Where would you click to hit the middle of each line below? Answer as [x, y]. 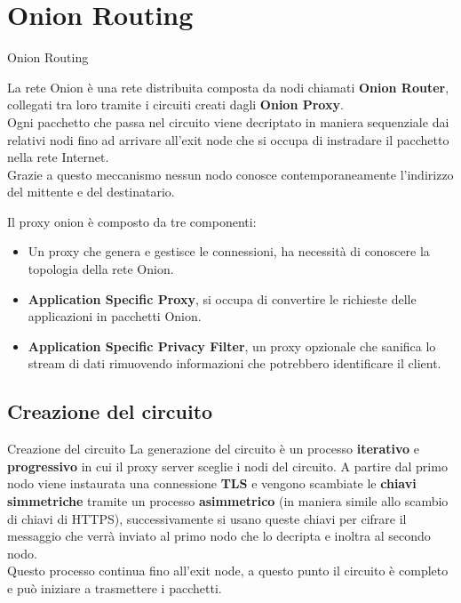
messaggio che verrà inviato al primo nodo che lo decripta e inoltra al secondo [219, 536]
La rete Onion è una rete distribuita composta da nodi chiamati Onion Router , [228, 87]
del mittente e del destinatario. [91, 192]
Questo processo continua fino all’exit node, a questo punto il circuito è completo [228, 571]
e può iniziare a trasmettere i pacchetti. [115, 587]
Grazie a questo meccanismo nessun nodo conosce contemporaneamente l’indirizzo [230, 174]
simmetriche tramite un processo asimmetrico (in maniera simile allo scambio [228, 501]
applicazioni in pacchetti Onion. [115, 316]
